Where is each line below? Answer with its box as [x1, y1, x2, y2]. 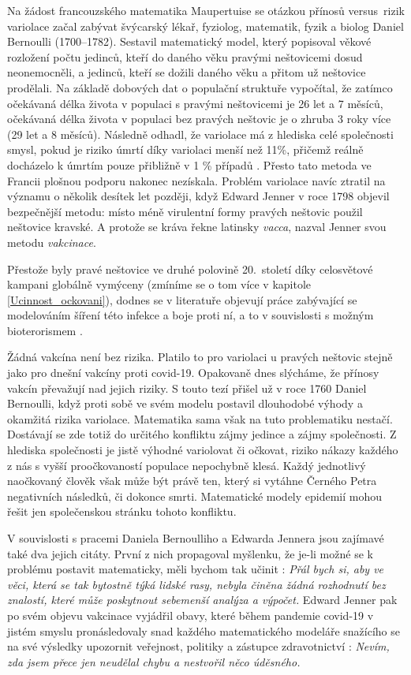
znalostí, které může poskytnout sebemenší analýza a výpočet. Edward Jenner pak [7, 591, 398, 608]
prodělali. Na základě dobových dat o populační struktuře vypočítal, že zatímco [7, 79, 393, 95]
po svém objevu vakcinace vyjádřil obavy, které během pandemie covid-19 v [7, 606, 374, 623]
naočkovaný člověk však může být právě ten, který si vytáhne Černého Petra [7, 472, 377, 489]
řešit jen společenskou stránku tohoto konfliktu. [7, 503, 237, 520]
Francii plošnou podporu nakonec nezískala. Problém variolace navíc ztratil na [7, 172, 386, 188]
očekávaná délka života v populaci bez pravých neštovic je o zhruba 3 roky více [7, 110, 391, 127]
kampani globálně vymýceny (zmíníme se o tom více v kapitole [7, 276, 312, 293]
